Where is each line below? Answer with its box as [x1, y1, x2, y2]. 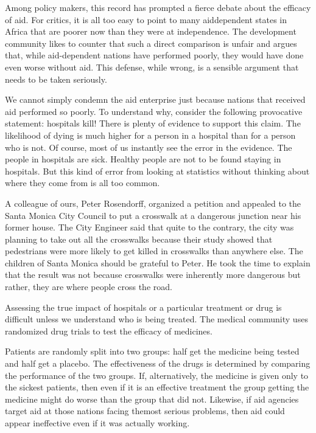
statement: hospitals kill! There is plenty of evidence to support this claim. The [5, 117, 301, 130]
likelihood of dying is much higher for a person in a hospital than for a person [5, 128, 296, 141]
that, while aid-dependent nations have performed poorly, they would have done [5, 49, 304, 61]
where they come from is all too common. [5, 176, 160, 189]
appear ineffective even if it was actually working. [5, 417, 190, 429]
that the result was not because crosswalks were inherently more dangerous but [5, 268, 301, 281]
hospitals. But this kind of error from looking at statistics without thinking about [5, 164, 310, 177]
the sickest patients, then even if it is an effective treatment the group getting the [5, 381, 309, 393]
